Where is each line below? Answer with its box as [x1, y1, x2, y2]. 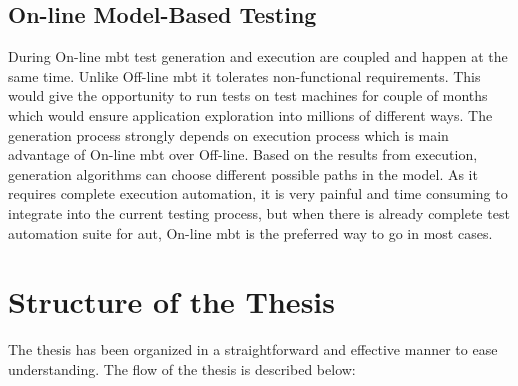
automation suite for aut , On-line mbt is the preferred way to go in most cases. [8, 222, 493, 243]
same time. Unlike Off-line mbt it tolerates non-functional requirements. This [8, 65, 481, 86]
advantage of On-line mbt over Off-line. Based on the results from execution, [8, 144, 478, 165]
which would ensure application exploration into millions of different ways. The [8, 104, 493, 125]
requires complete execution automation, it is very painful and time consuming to [8, 183, 508, 204]
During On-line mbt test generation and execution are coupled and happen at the [8, 46, 508, 67]
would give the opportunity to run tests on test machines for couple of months [8, 85, 488, 106]
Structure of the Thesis [8, 281, 335, 322]
